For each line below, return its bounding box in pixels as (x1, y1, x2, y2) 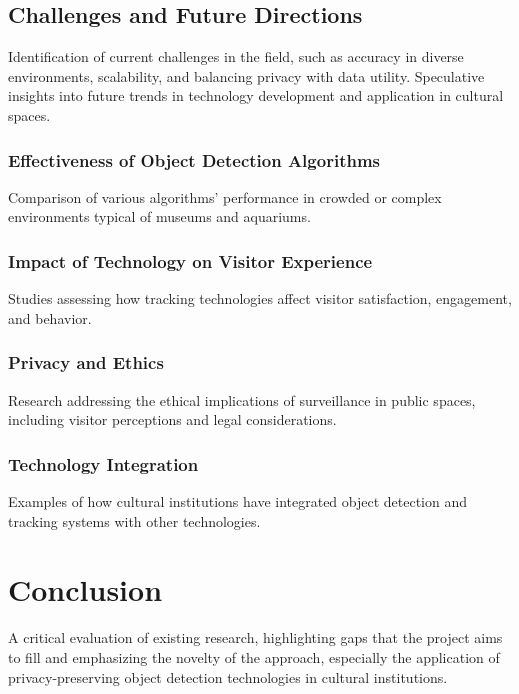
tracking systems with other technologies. (8, 510, 261, 531)
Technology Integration (8, 451, 199, 476)
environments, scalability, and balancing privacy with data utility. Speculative (8, 65, 485, 86)
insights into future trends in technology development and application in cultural (8, 85, 504, 106)
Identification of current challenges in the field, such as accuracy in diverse (8, 46, 464, 67)
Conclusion (8, 569, 163, 610)
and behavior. (8, 307, 92, 328)
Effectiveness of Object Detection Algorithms (8, 147, 380, 172)
